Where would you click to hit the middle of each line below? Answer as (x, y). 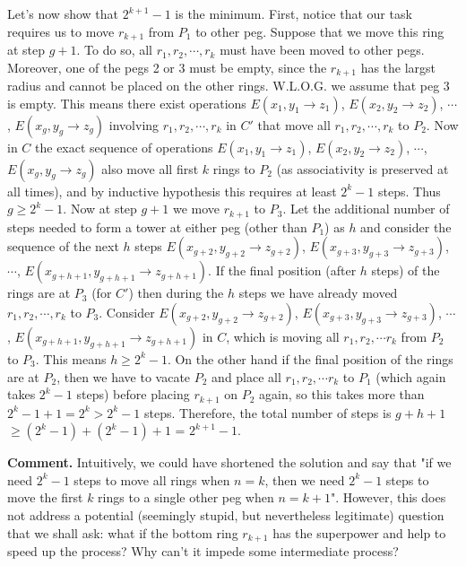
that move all (294, 124)
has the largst (398, 67)
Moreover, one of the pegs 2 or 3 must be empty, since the (167, 67)
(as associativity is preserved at (362, 168)
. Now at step (100, 209)
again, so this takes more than (342, 394)
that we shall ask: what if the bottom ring (123, 532)
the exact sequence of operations (124, 147)
